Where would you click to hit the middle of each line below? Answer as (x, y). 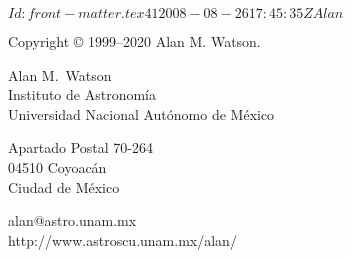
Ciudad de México (64, 186)
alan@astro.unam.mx (72, 220)
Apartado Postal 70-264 (80, 147)
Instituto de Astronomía (82, 94)
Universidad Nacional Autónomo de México (141, 113)
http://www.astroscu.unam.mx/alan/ (122, 239)
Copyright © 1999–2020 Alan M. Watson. (134, 41)
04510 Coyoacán (57, 166)
